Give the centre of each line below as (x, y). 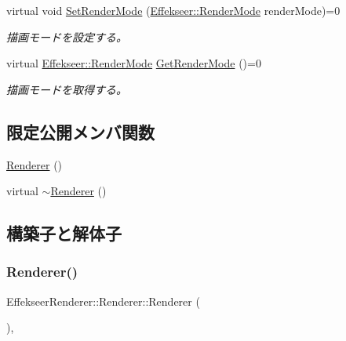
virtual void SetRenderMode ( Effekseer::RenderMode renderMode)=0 (173, 10)
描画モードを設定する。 (67, 36)
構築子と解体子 (64, 233)
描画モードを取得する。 (67, 89)
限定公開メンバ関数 (80, 131)
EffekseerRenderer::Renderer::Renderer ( (103, 301)
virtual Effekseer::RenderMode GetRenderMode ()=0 (134, 63)
